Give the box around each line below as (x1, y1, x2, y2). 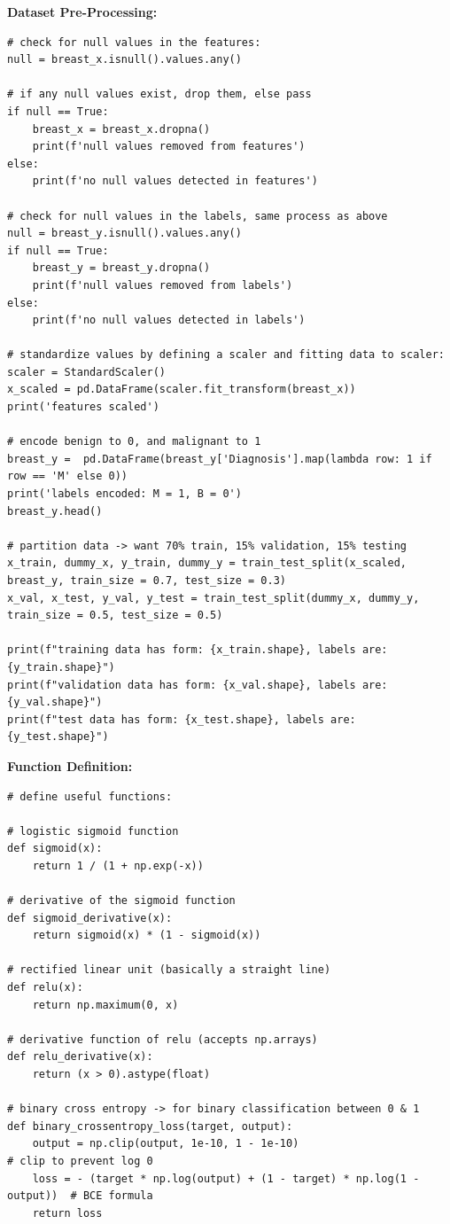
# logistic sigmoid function (7, 824, 179, 838)
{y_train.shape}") (7, 660, 115, 674)
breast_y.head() (7, 504, 103, 518)
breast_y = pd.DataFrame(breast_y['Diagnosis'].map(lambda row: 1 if (7, 452, 432, 465)
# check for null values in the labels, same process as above (7, 209, 388, 222)
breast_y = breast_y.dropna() (32, 261, 211, 275)
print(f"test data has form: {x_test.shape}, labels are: (7, 713, 356, 726)
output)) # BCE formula (7, 1189, 153, 1203)
